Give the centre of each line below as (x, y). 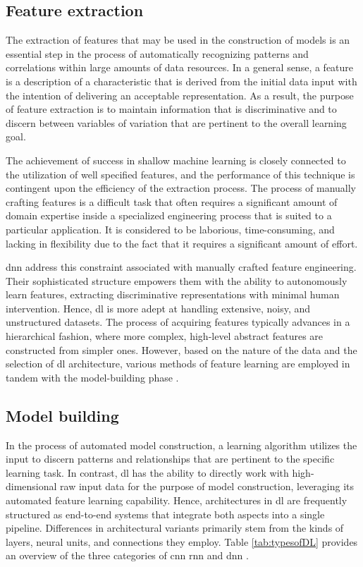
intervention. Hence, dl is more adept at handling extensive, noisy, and (158, 308)
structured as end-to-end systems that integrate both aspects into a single (165, 514)
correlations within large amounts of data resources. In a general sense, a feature (180, 67)
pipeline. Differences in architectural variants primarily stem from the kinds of (175, 528)
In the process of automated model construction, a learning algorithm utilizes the (181, 445)
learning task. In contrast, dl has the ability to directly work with (147, 472)
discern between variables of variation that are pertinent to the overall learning (176, 122)
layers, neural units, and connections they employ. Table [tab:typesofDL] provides (182, 541)
